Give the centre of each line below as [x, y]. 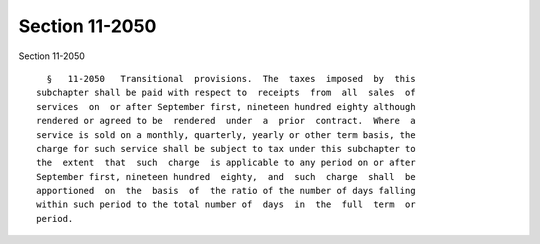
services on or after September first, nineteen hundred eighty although [226, 106]
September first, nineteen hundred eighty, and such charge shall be [226, 176]
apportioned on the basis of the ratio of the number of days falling [226, 191]
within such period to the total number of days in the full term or [226, 204]
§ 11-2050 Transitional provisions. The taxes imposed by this [231, 78]
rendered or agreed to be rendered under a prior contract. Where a [226, 121]
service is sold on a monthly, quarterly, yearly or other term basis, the [226, 134]
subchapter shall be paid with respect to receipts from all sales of [226, 93]
